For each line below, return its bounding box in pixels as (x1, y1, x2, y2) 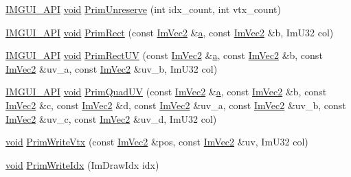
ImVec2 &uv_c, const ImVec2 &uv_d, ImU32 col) (5, 111, 217, 126)
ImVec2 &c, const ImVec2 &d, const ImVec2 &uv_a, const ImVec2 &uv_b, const (5, 97, 346, 112)
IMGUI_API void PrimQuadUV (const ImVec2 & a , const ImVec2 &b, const (5, 84, 327, 99)
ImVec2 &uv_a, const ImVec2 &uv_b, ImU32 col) (5, 61, 218, 75)
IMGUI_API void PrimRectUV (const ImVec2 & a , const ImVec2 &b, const (5, 48, 323, 62)
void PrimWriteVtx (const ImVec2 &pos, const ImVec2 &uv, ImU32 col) (5, 134, 308, 149)
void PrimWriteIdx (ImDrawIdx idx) (5, 157, 159, 172)
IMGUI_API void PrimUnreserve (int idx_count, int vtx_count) (5, 2, 281, 16)
